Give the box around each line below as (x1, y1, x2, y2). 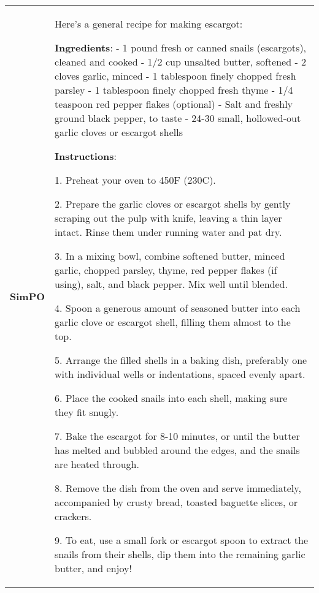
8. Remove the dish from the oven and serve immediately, (55, 481, 301, 495)
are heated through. (55, 457, 139, 471)
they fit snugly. (55, 405, 119, 419)
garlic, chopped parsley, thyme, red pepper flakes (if (55, 263, 277, 277)
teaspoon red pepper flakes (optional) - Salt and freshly (55, 97, 293, 111)
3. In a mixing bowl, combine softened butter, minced (55, 249, 285, 263)
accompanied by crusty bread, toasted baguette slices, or (55, 495, 298, 509)
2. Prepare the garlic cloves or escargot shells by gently (55, 197, 291, 211)
